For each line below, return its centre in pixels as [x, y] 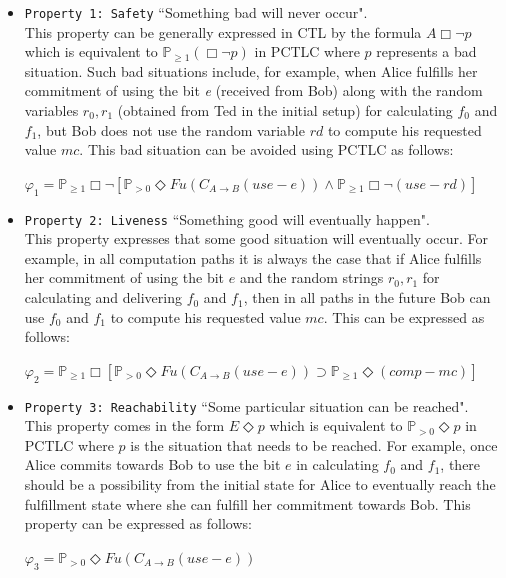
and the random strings [311, 277]
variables [51, 110]
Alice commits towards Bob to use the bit [152, 464]
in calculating [337, 464]
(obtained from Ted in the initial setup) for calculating [285, 110]
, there [460, 464]
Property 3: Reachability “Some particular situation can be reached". [246, 405]
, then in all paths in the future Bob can [367, 297]
